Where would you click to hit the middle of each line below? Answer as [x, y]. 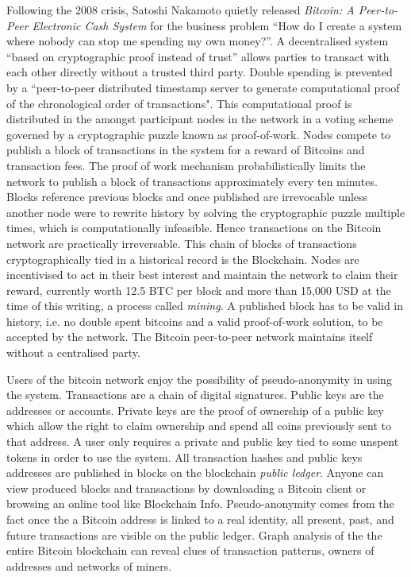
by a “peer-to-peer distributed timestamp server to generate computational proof [203, 87]
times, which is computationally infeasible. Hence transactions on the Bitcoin [194, 228]
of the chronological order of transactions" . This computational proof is [179, 103]
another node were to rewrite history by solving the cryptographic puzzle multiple [206, 212]
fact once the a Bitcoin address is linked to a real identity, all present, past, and [200, 519]
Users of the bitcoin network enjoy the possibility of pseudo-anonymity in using [199, 379]
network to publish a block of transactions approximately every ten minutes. [192, 181]
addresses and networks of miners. [89, 565]
